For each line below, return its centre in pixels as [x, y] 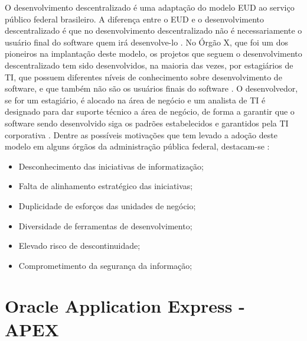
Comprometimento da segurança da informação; [105, 265]
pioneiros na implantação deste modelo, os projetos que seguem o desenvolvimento [153, 53]
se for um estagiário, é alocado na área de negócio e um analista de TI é [135, 100]
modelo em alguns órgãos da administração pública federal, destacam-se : [137, 146]
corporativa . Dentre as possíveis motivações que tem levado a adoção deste [141, 134]
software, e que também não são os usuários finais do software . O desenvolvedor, [151, 88]
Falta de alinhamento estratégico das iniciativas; [106, 186]
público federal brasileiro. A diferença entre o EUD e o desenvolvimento [135, 19]
